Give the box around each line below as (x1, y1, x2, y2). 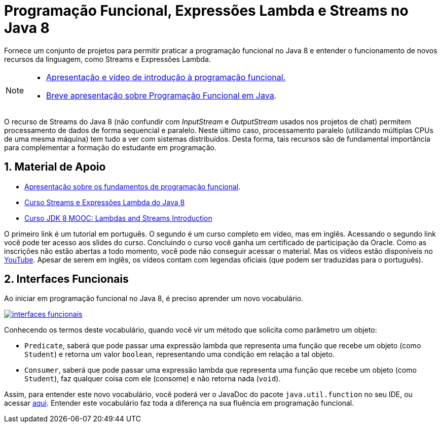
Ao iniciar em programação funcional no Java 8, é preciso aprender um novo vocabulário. (4, 294, 304, 303)
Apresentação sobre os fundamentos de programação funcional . (24, 182, 241, 191)
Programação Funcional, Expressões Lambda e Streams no (4, 2, 409, 19)
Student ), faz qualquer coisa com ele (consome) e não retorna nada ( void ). (24, 374, 281, 383)
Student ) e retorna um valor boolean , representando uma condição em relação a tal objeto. (24, 350, 335, 359)
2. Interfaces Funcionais (4, 273, 129, 286)
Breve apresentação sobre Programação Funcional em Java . (46, 90, 277, 101)
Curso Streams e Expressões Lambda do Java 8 (24, 198, 185, 207)
